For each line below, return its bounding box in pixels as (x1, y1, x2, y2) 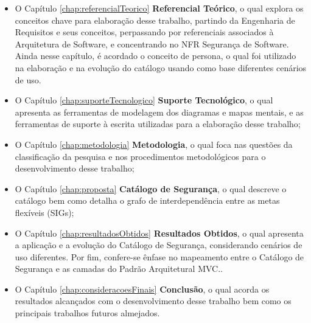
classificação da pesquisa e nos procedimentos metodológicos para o (15, 150, 266, 162)
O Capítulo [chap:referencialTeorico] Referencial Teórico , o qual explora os (15, 2, 304, 14)
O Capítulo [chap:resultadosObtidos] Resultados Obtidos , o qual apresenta (15, 226, 304, 239)
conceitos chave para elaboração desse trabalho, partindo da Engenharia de (15, 13, 295, 26)
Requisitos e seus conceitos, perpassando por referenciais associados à (15, 26, 274, 38)
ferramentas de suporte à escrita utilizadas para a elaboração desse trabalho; (15, 117, 301, 130)
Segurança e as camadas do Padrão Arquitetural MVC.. (15, 262, 223, 275)
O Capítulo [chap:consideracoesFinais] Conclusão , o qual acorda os (15, 282, 270, 295)
